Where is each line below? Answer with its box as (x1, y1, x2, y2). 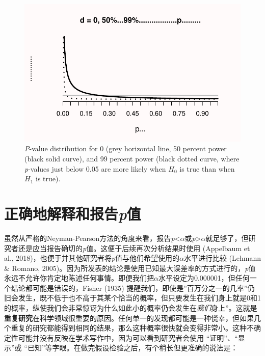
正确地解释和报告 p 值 (4, 203, 141, 224)
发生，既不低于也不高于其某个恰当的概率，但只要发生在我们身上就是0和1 (18, 292, 261, 303)
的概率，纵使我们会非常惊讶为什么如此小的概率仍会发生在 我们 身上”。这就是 (4, 303, 257, 313)
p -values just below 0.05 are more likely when (24, 163, 166, 174)
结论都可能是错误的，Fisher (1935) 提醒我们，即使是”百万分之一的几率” (11, 282, 248, 293)
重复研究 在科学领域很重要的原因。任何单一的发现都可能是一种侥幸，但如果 (4, 312, 254, 323)
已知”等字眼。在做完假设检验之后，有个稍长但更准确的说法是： (27, 342, 238, 353)
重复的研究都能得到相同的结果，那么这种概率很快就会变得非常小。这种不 (11, 322, 254, 333)
